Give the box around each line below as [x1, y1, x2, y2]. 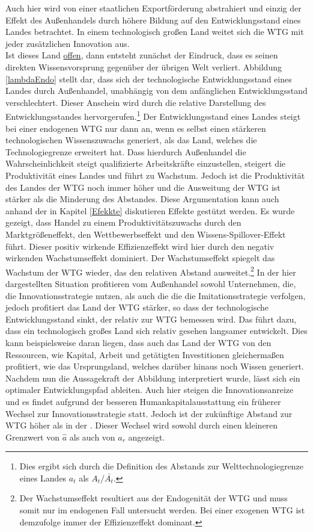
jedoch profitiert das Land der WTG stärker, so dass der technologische [5, 301, 269, 314]
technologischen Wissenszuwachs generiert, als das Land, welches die [5, 134, 257, 146]
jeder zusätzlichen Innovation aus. [5, 37, 130, 49]
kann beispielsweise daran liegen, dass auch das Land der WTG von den [5, 336, 272, 348]
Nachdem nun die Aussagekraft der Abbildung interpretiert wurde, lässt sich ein [5, 371, 300, 384]
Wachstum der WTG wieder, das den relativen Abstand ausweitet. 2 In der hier [5, 264, 296, 278]
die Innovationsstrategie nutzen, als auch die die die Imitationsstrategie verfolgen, [5, 289, 306, 302]
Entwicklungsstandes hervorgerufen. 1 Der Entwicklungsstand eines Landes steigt [5, 108, 301, 122]
